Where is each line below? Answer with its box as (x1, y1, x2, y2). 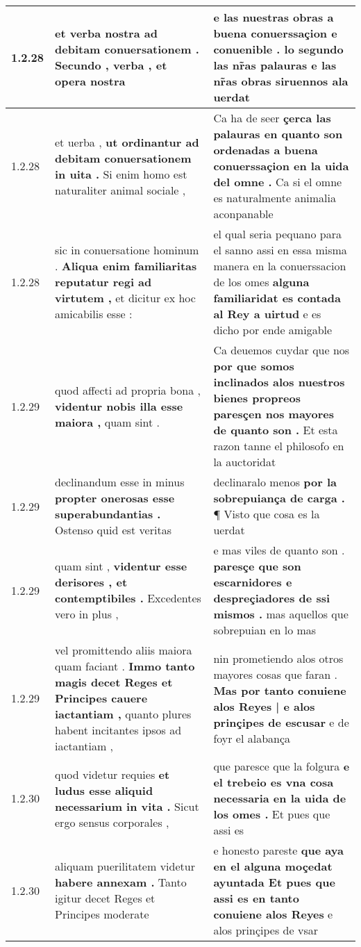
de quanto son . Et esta (213, 422, 338, 438)
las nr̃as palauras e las (213, 57, 337, 73)
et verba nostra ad (55, 25, 158, 41)
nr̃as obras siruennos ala (213, 73, 349, 89)
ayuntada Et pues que (213, 874, 335, 890)
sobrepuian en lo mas (213, 622, 317, 638)
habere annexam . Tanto (55, 874, 187, 890)
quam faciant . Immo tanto (55, 658, 195, 674)
